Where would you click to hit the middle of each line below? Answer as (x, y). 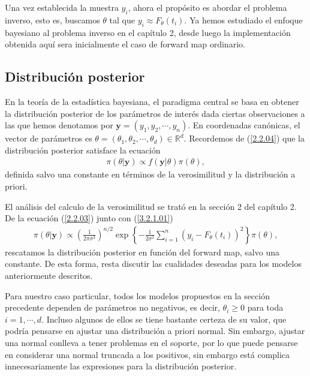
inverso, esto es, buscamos (52, 19)
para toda (265, 307)
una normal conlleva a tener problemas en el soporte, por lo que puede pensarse (151, 342)
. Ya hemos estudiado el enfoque (243, 19)
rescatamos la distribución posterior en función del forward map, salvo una (142, 252)
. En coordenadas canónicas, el (244, 125)
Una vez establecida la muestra (62, 7)
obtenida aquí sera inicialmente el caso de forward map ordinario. (125, 44)
